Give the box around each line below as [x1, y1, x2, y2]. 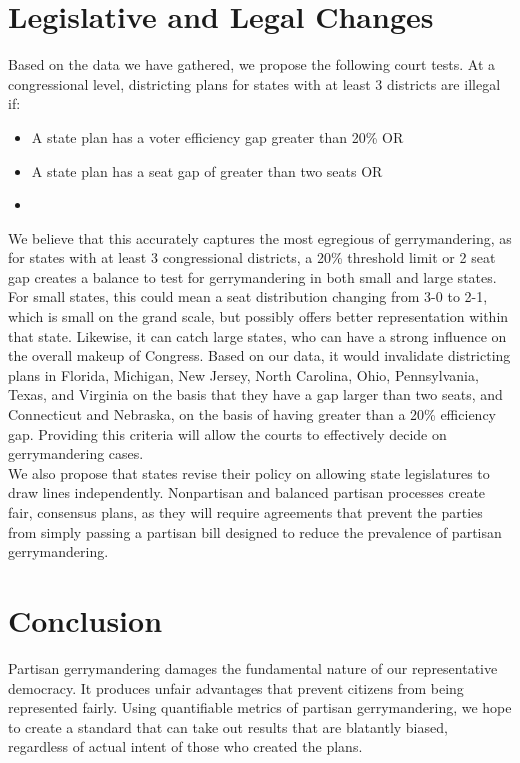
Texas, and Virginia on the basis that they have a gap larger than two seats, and [8, 384, 503, 405]
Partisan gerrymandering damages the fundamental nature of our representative [8, 657, 498, 678]
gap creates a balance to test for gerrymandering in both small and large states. [8, 266, 497, 287]
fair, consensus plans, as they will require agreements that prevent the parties [8, 502, 483, 522]
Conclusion [8, 599, 163, 640]
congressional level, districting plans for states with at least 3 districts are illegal [8, 73, 501, 94]
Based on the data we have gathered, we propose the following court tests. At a [8, 54, 496, 75]
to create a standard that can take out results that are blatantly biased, [8, 716, 448, 737]
